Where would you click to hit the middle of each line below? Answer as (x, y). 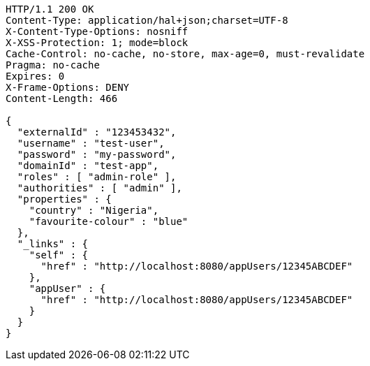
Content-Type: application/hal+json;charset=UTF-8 (147, 20)
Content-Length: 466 (62, 98)
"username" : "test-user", (91, 143)
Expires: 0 (35, 76)
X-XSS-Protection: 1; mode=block (97, 43)
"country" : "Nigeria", (94, 210)
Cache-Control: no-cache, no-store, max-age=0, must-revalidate (185, 54)
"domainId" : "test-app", (88, 166)
